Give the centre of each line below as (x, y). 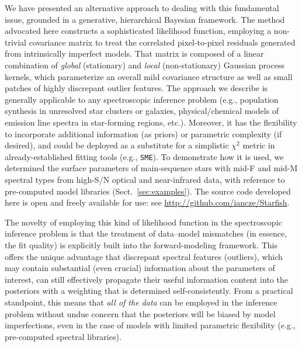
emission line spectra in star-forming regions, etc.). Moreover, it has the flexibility (151, 122)
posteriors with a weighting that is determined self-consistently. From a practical (149, 291)
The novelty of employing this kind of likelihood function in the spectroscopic (143, 222)
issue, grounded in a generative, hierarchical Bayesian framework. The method (145, 19)
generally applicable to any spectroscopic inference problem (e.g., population (142, 99)
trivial (16, 42)
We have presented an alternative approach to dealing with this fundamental (142, 8)
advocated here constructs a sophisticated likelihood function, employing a (138, 31)
